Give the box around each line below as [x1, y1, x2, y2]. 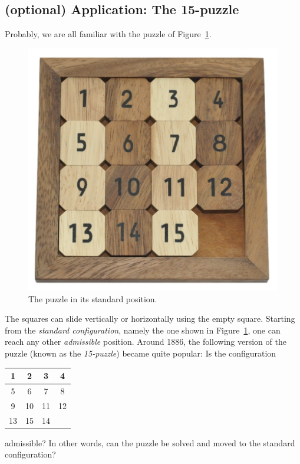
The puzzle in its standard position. [28, 292, 157, 305]
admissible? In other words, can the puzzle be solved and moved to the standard [5, 436, 295, 449]
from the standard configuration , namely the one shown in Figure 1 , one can [5, 324, 281, 336]
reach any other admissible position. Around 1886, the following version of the [5, 335, 286, 348]
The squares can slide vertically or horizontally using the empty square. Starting [5, 312, 295, 325]
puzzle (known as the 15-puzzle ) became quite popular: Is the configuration [5, 347, 276, 360]
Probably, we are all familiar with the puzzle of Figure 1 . [5, 28, 212, 40]
